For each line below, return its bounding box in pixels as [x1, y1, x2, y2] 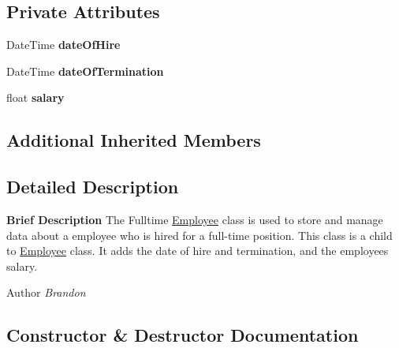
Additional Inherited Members [6, 128, 261, 152]
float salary [6, 89, 65, 106]
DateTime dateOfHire [6, 36, 121, 53]
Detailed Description [6, 174, 179, 199]
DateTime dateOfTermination [6, 62, 164, 79]
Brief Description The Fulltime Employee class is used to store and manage [6, 211, 383, 227]
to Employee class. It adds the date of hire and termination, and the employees [6, 242, 389, 259]
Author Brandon [6, 284, 86, 301]
